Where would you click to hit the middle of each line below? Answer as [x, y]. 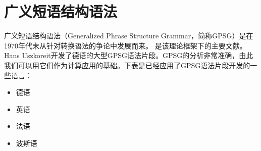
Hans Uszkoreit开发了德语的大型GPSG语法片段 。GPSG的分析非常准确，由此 [129, 55]
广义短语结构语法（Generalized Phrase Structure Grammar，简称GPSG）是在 [129, 36]
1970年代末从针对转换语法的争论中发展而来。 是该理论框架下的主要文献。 [125, 45]
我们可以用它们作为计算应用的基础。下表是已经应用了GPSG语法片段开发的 [127, 65]
